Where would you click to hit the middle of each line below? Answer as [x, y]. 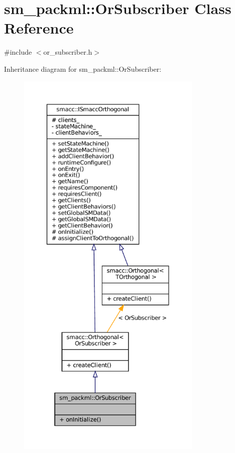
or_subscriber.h [68, 52]
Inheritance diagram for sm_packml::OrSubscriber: [83, 68]
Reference [39, 28]
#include [18, 52]
